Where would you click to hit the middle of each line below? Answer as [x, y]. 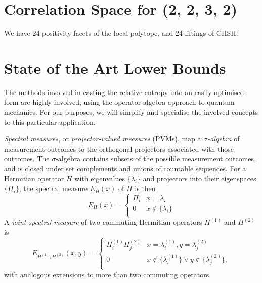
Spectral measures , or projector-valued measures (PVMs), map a [103, 139]
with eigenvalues [100, 178]
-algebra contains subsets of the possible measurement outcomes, [156, 158]
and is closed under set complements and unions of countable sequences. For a [125, 168]
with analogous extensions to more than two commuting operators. [108, 275]
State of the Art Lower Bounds [115, 67]
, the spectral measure [53, 188]
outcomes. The [27, 158]
